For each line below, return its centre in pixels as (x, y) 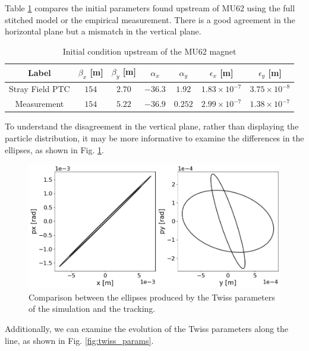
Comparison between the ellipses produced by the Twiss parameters (152, 297)
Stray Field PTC (40, 89)
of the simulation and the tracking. (92, 309)
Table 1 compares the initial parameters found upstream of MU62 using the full (150, 8)
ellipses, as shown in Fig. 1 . (54, 149)
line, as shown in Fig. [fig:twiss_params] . (79, 340)
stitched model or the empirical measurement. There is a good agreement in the (150, 19)
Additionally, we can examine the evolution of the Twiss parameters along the (147, 328)
